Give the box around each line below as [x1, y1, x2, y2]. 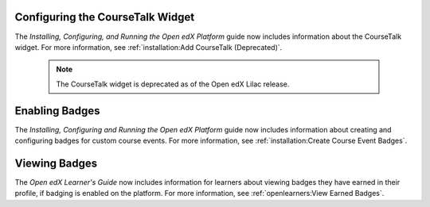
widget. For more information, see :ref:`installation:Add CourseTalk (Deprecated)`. [14, 42, 283, 52]
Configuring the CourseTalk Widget [14, 10, 195, 24]
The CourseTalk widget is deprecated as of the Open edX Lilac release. [56, 79, 290, 89]
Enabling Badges [14, 104, 100, 117]
